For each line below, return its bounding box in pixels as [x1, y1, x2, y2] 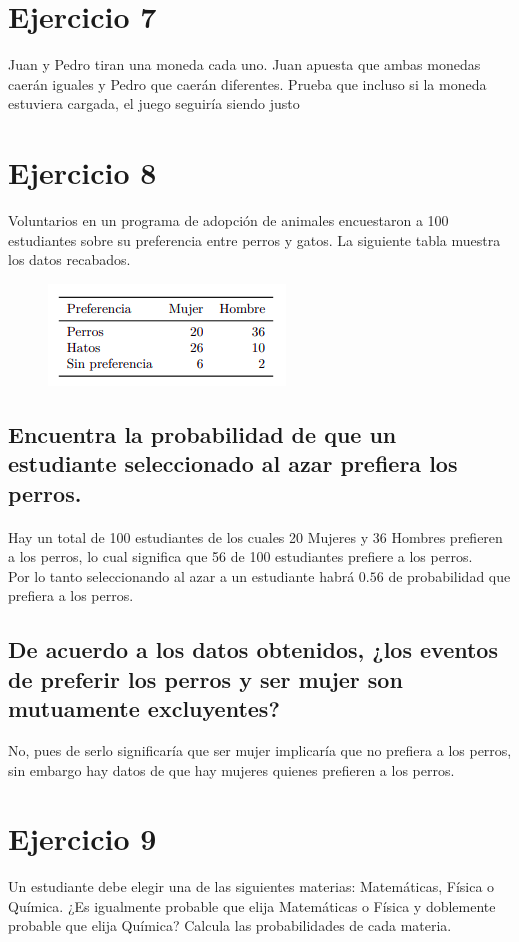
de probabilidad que [388, 565, 511, 586]
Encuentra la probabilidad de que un [8, 418, 397, 449]
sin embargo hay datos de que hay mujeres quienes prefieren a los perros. [8, 759, 455, 780]
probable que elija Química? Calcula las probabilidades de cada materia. [8, 915, 452, 936]
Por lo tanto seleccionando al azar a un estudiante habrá [8, 565, 355, 586]
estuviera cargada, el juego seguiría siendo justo [8, 93, 300, 114]
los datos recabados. [8, 249, 131, 270]
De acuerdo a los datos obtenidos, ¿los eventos [8, 634, 498, 665]
